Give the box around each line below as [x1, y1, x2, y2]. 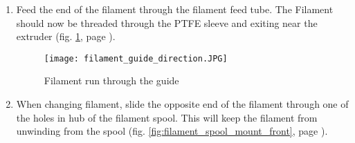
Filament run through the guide [44, 73, 179, 88]
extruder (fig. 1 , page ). [16, 29, 116, 44]
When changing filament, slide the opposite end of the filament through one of [16, 97, 349, 111]
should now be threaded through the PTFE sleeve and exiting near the [16, 15, 318, 30]
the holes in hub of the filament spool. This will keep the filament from [16, 110, 318, 124]
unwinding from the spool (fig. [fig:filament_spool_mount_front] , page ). [16, 124, 328, 138]
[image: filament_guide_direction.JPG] [44, 53, 228, 64]
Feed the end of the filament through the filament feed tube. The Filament [16, 2, 334, 16]
